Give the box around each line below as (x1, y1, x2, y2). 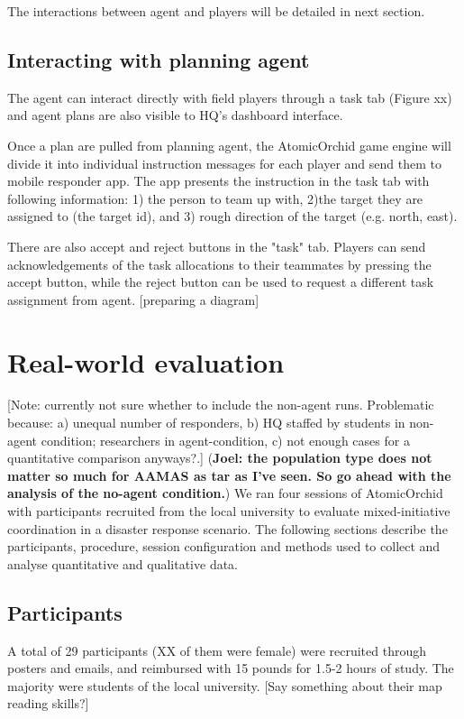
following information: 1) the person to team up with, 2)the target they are (7, 189, 423, 207)
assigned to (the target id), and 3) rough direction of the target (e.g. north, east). (7, 207, 458, 226)
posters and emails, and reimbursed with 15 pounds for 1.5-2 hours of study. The (7, 659, 454, 678)
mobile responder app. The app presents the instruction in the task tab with (7, 171, 430, 190)
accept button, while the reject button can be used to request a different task (7, 272, 434, 291)
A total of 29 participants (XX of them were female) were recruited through (7, 641, 427, 659)
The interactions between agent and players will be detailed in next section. (7, 2, 425, 20)
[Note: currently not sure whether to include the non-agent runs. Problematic (7, 395, 434, 414)
